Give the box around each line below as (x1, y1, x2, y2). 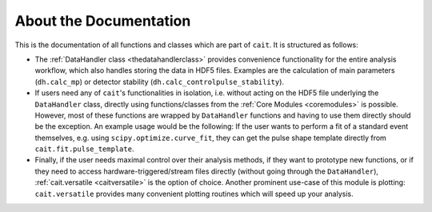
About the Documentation (14, 12, 191, 30)
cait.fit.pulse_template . (34, 144, 134, 154)
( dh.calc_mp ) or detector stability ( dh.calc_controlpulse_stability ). (34, 77, 284, 86)
